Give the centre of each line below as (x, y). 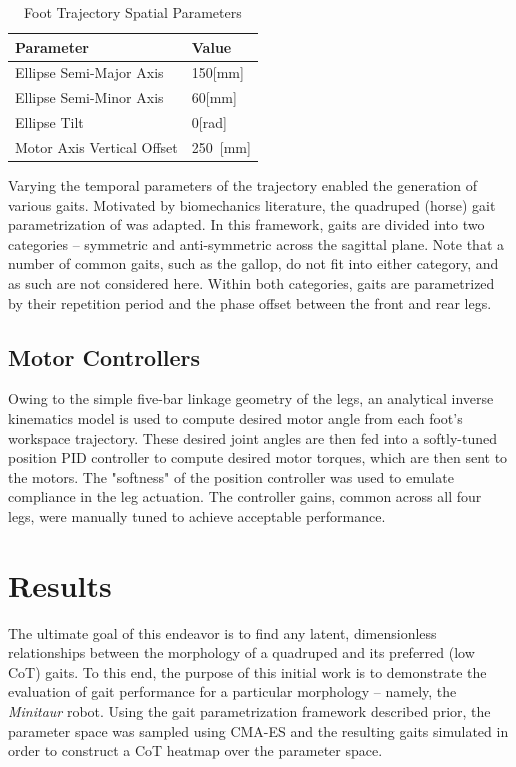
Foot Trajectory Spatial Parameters (133, 12)
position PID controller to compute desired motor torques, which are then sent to (258, 457)
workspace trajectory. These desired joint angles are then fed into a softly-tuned (253, 437)
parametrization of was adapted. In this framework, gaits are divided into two (246, 224)
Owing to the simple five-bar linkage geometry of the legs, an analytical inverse (251, 398)
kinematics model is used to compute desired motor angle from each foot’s (235, 418)
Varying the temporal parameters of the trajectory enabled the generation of (242, 185)
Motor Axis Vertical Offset (96, 146)
